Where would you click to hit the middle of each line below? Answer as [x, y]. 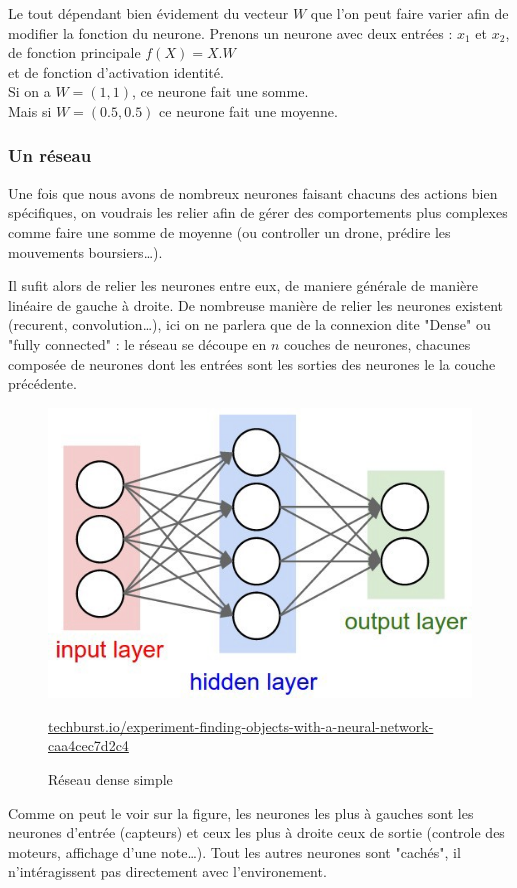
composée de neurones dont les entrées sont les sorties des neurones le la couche [252, 363]
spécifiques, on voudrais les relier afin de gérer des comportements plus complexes [258, 212]
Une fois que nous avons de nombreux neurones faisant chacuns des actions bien [253, 192]
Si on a [29, 91]
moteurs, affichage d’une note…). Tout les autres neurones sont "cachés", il [234, 851]
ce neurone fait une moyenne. [248, 110]
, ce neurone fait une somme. [220, 91]
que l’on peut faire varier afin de [409, 13]
